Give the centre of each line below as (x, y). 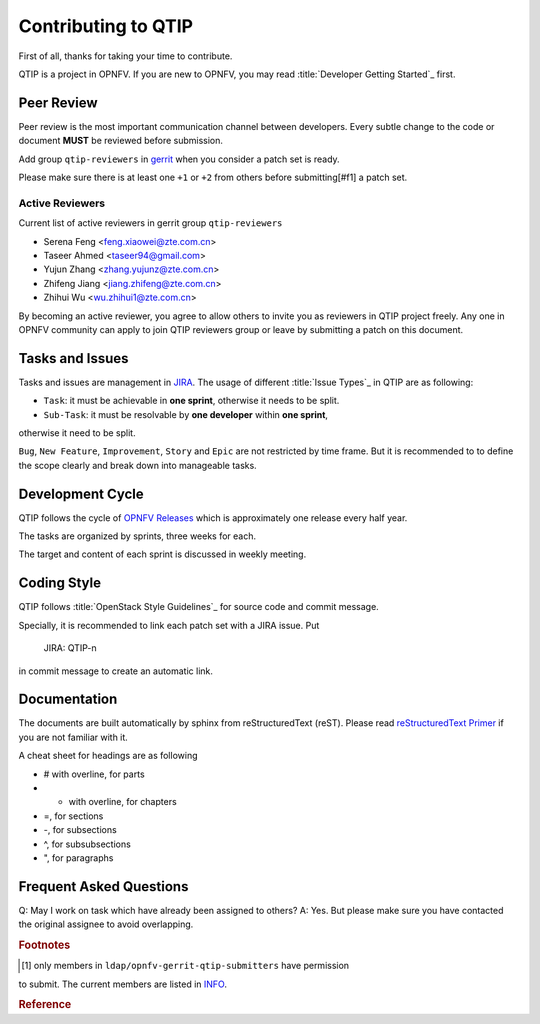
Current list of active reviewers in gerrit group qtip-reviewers (150, 223)
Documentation (68, 699)
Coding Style (60, 583)
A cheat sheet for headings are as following (108, 756)
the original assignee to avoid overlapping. (106, 924)
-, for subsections (80, 830)
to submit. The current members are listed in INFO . (123, 984)
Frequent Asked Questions (103, 886)
